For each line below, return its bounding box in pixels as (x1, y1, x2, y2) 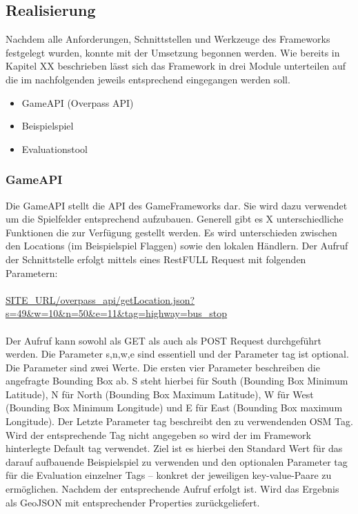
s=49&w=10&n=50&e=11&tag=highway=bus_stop (6, 306, 228, 320)
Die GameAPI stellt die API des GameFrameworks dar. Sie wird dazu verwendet (6, 198, 348, 212)
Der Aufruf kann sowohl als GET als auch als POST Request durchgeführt (6, 333, 321, 347)
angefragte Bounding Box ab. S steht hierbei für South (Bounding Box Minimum (6, 373, 348, 388)
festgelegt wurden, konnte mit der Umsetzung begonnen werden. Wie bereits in (6, 45, 340, 59)
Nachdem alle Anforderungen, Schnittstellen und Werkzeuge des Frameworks (6, 32, 330, 46)
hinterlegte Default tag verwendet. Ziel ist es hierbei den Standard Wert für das (6, 441, 343, 455)
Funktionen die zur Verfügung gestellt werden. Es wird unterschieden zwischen (6, 225, 337, 239)
